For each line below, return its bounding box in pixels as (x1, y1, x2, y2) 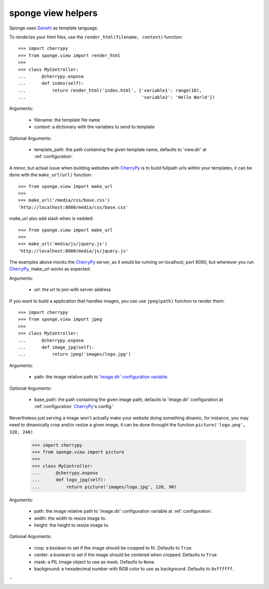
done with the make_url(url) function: (9, 172, 92, 178)
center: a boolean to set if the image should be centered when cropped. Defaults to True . (34, 552, 219, 558)
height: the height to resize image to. (34, 522, 110, 528)
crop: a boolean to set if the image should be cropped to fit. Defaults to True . (34, 545, 193, 551)
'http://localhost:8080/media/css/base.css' (18, 204, 129, 210)
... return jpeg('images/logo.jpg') (18, 352, 132, 357)
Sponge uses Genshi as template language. (9, 25, 99, 31)
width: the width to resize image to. (34, 515, 107, 521)
